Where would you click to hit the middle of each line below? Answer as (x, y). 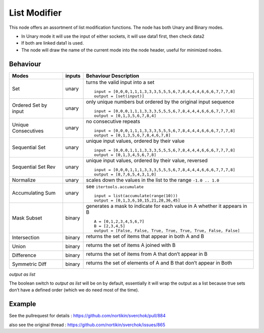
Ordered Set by (30, 105)
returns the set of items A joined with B (131, 245)
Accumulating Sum (34, 193)
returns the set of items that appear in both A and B (145, 236)
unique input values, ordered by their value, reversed (147, 160)
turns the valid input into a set (120, 82)
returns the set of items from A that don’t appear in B (147, 254)
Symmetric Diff (29, 264)
